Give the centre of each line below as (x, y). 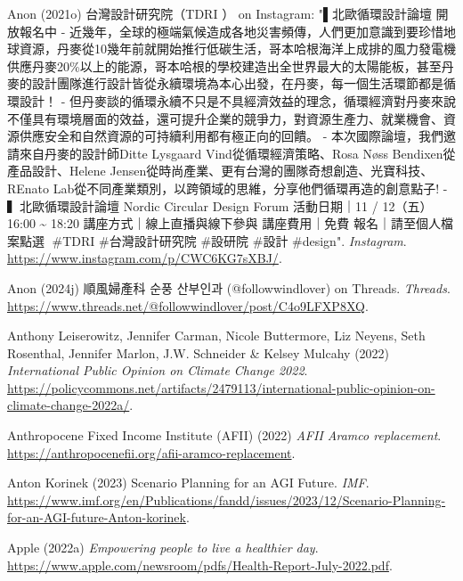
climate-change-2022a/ (69, 405)
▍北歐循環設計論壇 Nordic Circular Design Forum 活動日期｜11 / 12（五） (220, 205)
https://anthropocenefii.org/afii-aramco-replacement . (151, 452)
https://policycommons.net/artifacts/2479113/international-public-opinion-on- (221, 387)
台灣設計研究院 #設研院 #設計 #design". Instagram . (258, 240)
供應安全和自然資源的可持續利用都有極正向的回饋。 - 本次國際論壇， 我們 (231, 136)
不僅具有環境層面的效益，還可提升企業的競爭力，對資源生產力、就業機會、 (225, 118)
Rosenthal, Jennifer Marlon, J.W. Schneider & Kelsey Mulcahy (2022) (199, 352)
